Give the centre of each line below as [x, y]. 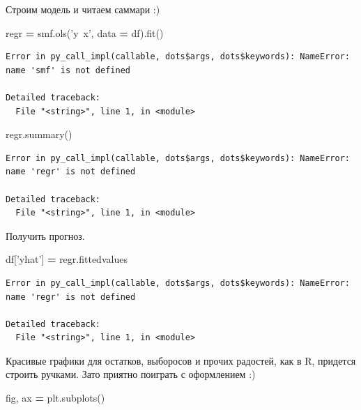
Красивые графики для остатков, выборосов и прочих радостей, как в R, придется [181, 360]
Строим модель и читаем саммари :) [83, 9]
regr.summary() [39, 134]
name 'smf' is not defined [68, 70]
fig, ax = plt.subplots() [55, 398]
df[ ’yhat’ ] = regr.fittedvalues [67, 259]
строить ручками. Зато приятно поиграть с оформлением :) [131, 374]
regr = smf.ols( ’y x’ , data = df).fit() [85, 32]
